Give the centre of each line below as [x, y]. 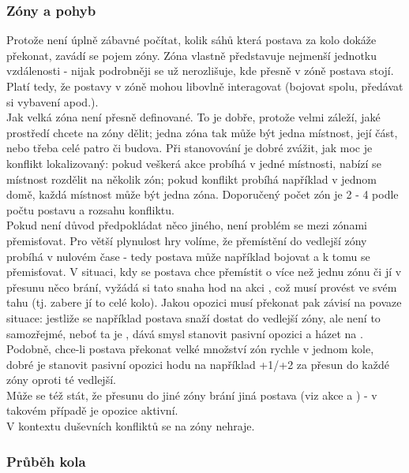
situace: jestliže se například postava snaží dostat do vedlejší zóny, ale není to [193, 317]
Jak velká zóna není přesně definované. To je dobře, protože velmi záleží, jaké [193, 117]
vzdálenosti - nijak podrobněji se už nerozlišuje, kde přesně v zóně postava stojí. [200, 71]
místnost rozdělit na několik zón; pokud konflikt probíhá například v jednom [191, 179]
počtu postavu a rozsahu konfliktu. [90, 209]
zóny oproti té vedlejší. [61, 380]
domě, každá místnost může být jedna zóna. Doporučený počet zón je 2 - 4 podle [203, 194]
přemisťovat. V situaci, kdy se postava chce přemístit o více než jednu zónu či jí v [204, 272]
